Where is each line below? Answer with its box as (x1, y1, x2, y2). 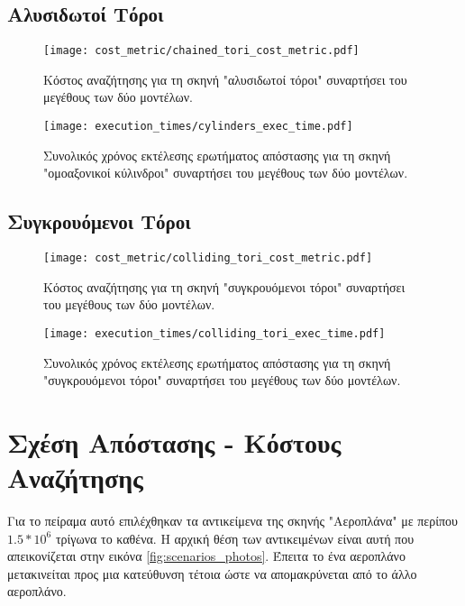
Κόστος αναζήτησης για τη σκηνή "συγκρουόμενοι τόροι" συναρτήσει (43, 277, 406, 296)
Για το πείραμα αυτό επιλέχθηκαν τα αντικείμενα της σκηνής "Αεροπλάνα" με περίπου (7, 511, 458, 530)
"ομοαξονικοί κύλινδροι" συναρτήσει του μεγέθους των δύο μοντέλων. (43, 163, 408, 182)
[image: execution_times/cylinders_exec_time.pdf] (43, 120, 353, 133)
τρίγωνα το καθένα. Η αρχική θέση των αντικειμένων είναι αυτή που (55, 528, 415, 547)
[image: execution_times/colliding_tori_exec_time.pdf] (43, 326, 386, 340)
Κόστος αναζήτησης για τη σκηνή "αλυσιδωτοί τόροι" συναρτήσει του (43, 69, 407, 88)
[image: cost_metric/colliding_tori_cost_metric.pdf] (43, 252, 373, 265)
